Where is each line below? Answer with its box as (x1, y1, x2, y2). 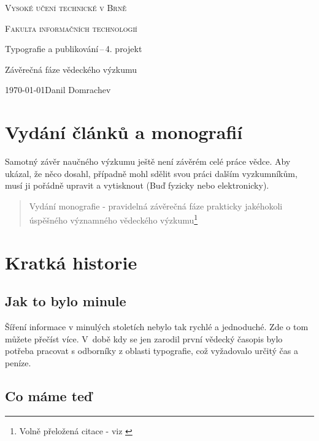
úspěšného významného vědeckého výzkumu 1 (29, 212, 198, 227)
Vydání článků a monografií (5, 119, 243, 145)
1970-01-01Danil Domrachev (5, 83, 111, 96)
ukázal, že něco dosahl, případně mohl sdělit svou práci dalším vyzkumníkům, (5, 167, 298, 179)
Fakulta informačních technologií (5, 21, 137, 34)
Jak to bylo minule (5, 292, 126, 311)
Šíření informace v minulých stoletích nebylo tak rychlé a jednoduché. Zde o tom (5, 320, 309, 333)
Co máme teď (5, 386, 93, 405)
